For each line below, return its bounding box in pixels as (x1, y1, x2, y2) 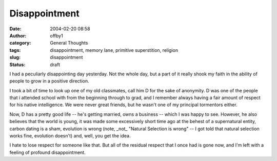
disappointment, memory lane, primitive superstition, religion (50, 47, 179, 53)
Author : (9, 32, 27, 38)
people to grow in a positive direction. (9, 78, 89, 84)
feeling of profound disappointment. (9, 149, 86, 155)
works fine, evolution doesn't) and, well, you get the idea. (9, 133, 131, 139)
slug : (9, 54, 21, 61)
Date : (9, 26, 22, 32)
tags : (9, 47, 21, 53)
